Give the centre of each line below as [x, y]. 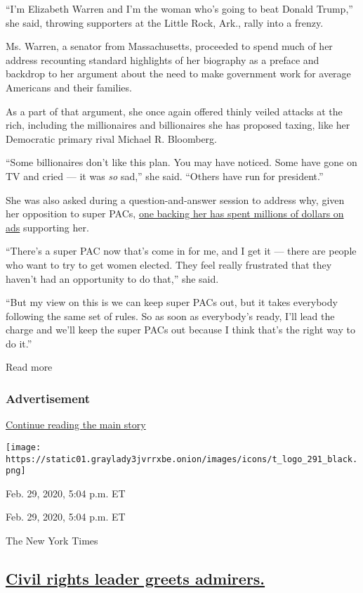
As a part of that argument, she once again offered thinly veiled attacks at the [174, 111]
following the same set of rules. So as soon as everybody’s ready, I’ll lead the [170, 315]
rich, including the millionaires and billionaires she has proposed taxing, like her [178, 125]
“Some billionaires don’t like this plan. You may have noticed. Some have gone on [181, 162]
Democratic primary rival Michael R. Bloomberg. [111, 138]
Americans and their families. [69, 87]
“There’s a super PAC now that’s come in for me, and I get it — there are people [181, 251]
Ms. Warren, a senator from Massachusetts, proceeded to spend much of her [169, 46]
